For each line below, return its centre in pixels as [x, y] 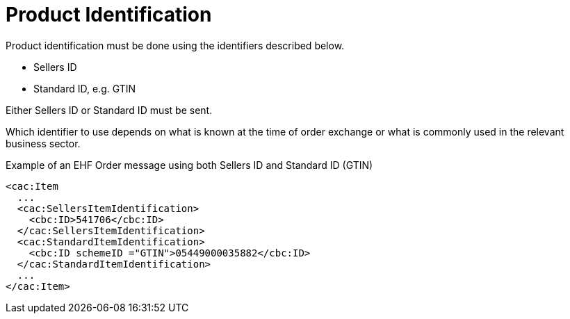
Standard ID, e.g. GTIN [85, 88]
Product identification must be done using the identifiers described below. [175, 45]
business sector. [43, 143]
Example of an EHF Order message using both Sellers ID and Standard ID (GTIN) [189, 165]
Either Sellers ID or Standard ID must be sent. [109, 110]
